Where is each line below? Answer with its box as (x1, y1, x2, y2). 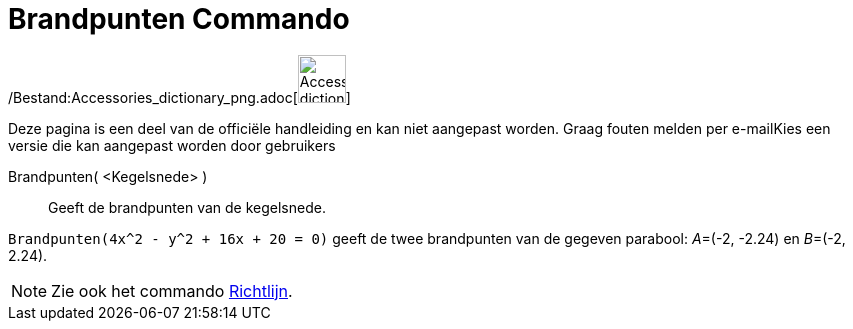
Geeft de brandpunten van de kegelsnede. (48, 198, 326, 216)
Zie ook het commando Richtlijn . (51, 280, 293, 301)
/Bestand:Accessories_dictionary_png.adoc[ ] (8, 88, 351, 106)
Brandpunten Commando (8, 2, 350, 36)
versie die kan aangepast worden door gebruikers (8, 136, 336, 154)
